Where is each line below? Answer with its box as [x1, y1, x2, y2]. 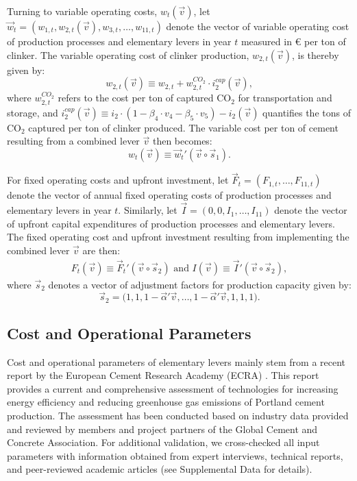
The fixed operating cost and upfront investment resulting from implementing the [7, 230, 349, 244]
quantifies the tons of [262, 105, 351, 119]
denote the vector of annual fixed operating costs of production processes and [7, 188, 332, 202]
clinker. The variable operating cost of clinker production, [7, 47, 249, 62]
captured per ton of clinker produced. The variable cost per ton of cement [28, 120, 338, 134]
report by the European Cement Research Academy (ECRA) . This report [7, 368, 319, 382]
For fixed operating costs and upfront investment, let [7, 173, 229, 187]
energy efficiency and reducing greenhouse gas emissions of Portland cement [7, 395, 325, 409]
